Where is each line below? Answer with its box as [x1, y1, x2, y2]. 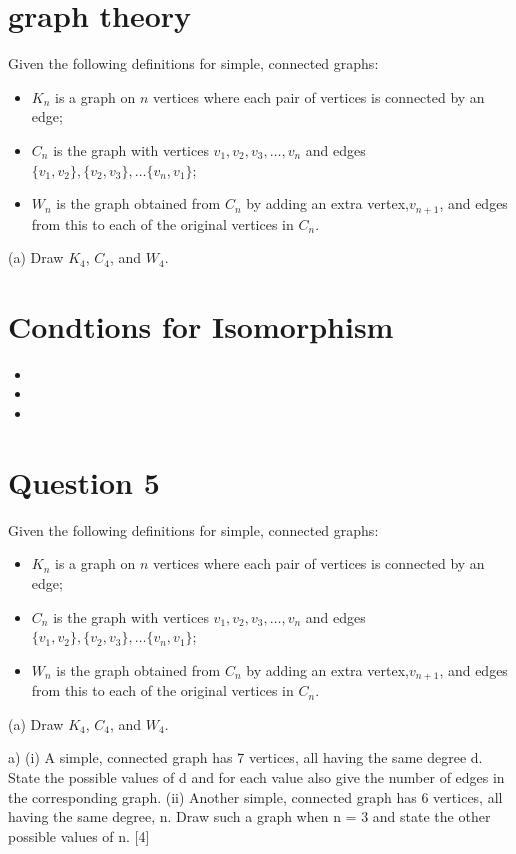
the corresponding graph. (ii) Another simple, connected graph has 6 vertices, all [8, 786, 503, 807]
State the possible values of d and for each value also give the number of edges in [8, 766, 505, 787]
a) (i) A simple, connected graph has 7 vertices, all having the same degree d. [8, 747, 483, 768]
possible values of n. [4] [8, 825, 150, 846]
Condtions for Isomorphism [8, 305, 394, 346]
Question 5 [8, 461, 160, 502]
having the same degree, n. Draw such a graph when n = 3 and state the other [8, 806, 491, 827]
